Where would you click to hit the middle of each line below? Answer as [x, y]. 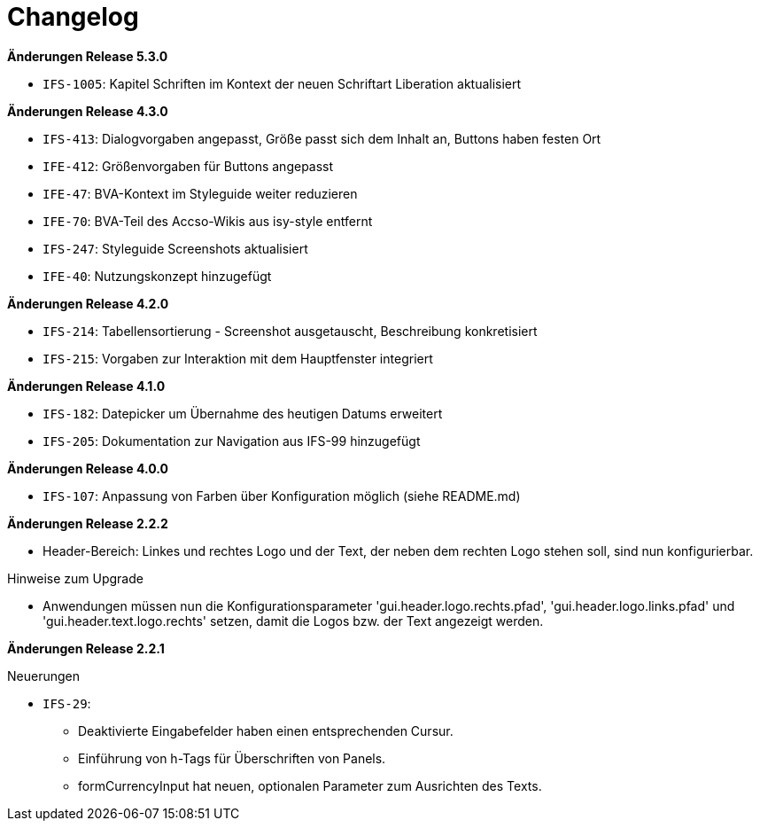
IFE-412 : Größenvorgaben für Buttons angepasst [188, 166]
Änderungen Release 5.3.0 [88, 56]
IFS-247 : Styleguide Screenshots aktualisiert [175, 248]
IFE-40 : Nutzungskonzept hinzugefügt [157, 276]
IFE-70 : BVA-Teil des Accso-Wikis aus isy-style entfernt [208, 221]
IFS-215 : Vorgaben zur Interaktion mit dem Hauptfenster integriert [238, 358]
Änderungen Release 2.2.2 [88, 523]
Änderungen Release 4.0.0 [88, 468]
